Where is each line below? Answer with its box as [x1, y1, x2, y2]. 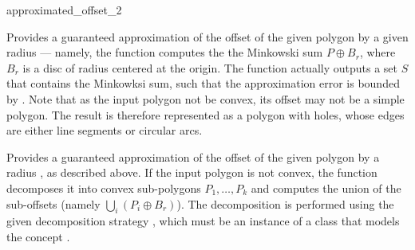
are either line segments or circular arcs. [6, 122, 203, 139]
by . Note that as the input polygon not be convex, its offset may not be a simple [6, 90, 405, 107]
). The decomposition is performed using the [176, 195, 394, 212]
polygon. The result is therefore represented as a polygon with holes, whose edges [6, 106, 405, 123]
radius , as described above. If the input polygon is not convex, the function [6, 164, 377, 181]
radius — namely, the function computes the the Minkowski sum [6, 44, 323, 61]
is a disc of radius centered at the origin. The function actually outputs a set [22, 59, 398, 76]
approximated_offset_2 [6, 2, 122, 18]
